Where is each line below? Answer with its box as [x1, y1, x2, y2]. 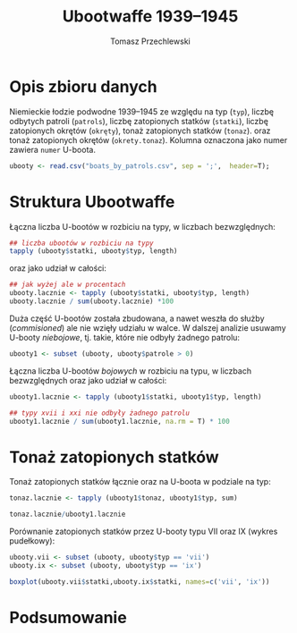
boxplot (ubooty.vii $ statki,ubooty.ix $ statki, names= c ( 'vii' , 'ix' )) [9, 577, 270, 587]
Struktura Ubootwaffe [9, 191, 175, 212]
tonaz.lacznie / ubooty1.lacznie [9, 510, 126, 519]
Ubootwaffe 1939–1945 [62, 6, 239, 27]
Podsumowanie [9, 607, 127, 628]
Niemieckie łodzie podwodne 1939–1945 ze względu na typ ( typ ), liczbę [9, 105, 275, 117]
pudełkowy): [9, 536, 55, 546]
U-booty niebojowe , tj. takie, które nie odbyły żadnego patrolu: [9, 332, 240, 342]
